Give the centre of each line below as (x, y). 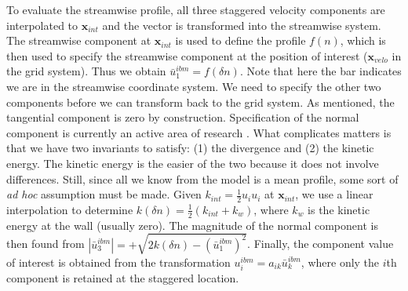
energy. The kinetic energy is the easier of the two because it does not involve (193, 163)
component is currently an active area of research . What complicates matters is (199, 132)
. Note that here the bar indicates (321, 71)
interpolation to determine (70, 209)
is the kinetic (339, 209)
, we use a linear (334, 194)
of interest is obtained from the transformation (118, 262)
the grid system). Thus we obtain (86, 71)
